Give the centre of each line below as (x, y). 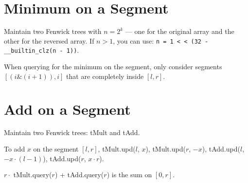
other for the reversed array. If (49, 40)
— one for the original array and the (180, 31)
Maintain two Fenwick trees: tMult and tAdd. (72, 132)
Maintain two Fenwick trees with (53, 31)
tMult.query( (33, 175)
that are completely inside (105, 76)
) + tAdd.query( (79, 175)
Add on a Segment (67, 109)
